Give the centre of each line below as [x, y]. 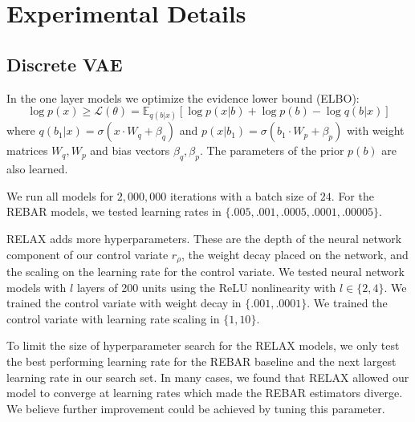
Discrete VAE [65, 64]
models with [37, 287]
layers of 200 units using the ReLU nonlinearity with [206, 287]
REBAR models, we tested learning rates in [114, 211]
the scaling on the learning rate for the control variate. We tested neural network [205, 271]
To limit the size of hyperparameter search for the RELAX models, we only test [203, 345]
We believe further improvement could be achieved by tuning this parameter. [196, 408]
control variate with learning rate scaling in [113, 318]
